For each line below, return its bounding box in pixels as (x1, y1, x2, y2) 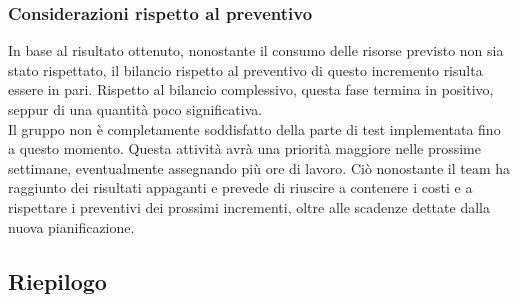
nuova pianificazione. (8, 216, 135, 237)
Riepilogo (8, 265, 107, 296)
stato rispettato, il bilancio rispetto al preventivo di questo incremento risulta (8, 59, 483, 80)
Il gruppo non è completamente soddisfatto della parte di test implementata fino (8, 118, 501, 139)
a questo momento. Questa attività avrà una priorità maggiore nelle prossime (8, 138, 481, 159)
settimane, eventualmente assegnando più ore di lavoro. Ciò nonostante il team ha (8, 157, 511, 178)
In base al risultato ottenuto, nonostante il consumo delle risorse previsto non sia (8, 40, 504, 61)
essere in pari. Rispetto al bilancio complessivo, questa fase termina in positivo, (8, 79, 494, 100)
